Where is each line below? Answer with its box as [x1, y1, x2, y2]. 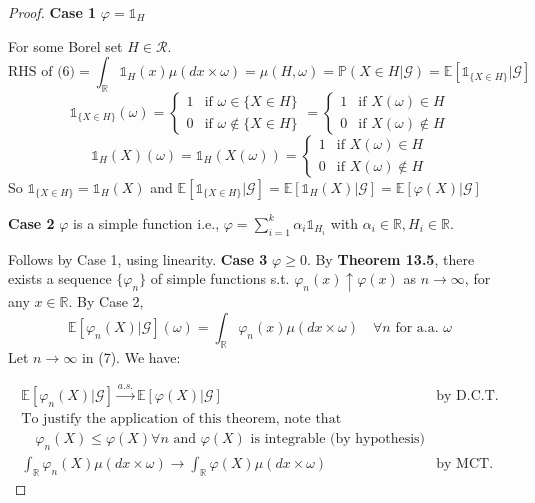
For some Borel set [8, 35, 123, 56]
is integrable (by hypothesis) [250, 432, 426, 447]
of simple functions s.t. [150, 268, 290, 289]
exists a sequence [8, 268, 112, 289]
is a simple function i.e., [73, 212, 220, 233]
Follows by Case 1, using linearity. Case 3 [8, 248, 268, 269]
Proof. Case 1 [8, 2, 97, 22]
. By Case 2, [68, 291, 144, 312]
